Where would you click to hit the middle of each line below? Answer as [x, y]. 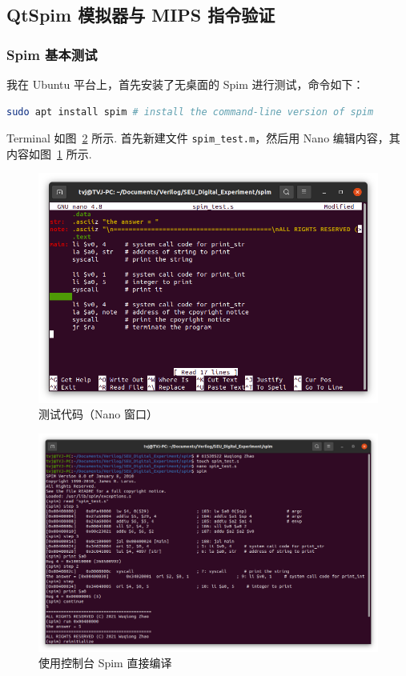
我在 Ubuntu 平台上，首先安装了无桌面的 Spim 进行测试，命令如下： [185, 84]
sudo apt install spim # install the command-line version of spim [190, 112]
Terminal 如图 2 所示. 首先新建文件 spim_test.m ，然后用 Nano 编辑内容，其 [203, 138]
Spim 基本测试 [52, 54]
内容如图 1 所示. [49, 153]
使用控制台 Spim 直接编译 [105, 663]
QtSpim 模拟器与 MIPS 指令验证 [141, 15]
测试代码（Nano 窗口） [98, 414]
